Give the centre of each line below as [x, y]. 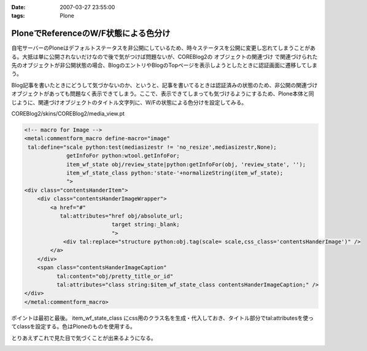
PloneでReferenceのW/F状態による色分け [91, 34]
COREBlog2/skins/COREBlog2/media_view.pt [68, 114]
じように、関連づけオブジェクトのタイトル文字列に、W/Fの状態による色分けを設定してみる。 [129, 102]
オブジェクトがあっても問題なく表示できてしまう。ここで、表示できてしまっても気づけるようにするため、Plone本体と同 [163, 94]
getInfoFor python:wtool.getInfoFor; [123, 156]
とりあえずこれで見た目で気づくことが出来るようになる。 [84, 337]
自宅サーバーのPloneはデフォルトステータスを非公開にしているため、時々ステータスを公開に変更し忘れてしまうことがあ [164, 48]
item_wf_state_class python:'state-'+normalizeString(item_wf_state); [175, 173]
